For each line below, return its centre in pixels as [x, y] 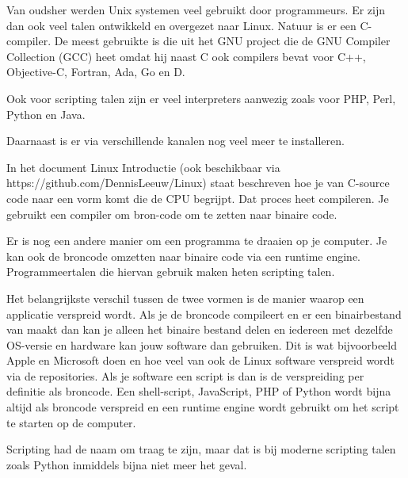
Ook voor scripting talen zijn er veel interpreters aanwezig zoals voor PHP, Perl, [201, 98]
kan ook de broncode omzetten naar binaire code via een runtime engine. [183, 256]
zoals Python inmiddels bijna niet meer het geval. [127, 464]
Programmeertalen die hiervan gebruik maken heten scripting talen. [171, 272]
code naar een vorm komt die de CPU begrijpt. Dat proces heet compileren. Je [198, 198]
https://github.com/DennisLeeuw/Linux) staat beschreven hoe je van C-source [198, 183]
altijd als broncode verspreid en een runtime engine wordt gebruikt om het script [203, 407]
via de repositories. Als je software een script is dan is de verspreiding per [185, 375]
